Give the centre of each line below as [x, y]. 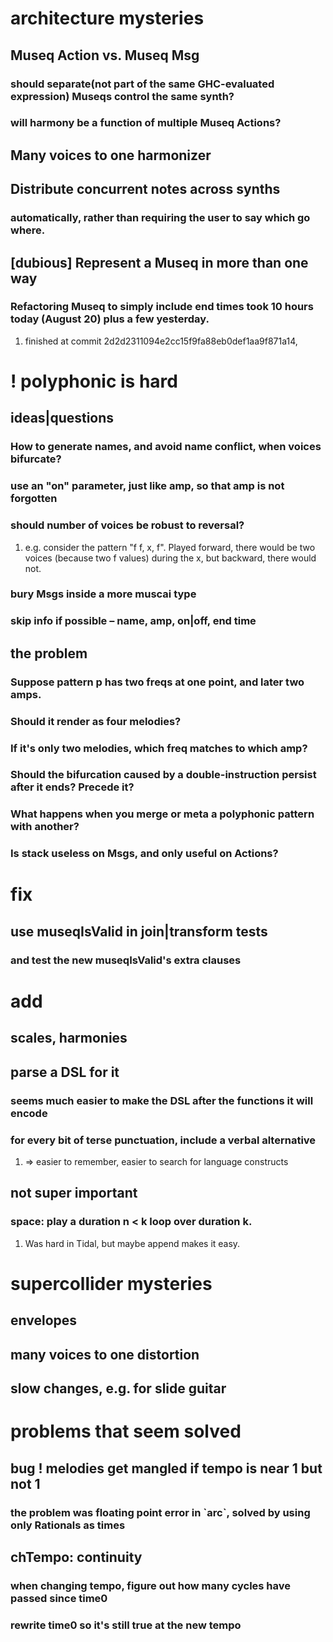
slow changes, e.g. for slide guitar [118, 1388]
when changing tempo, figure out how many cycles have [151, 1585]
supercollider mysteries [111, 1283]
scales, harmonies [69, 1038]
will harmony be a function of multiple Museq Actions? [146, 123]
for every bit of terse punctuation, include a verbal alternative [163, 1140]
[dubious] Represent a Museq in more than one [159, 262]
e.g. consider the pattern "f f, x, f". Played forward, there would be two [170, 547]
